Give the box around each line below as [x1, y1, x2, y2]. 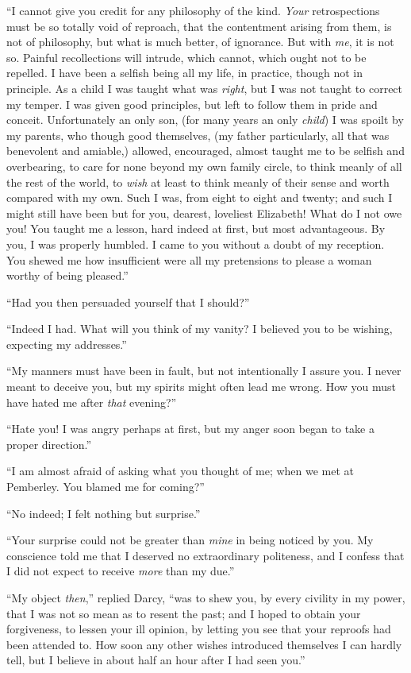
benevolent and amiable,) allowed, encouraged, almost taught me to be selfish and [6, 142, 405, 159]
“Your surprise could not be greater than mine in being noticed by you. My [6, 532, 374, 548]
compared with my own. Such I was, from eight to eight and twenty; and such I [6, 189, 393, 206]
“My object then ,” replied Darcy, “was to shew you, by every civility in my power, [6, 590, 405, 605]
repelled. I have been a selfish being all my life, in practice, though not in [6, 64, 363, 81]
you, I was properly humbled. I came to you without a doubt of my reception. [6, 235, 385, 252]
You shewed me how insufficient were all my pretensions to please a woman [6, 251, 372, 268]
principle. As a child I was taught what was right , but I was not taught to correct [6, 79, 403, 96]
